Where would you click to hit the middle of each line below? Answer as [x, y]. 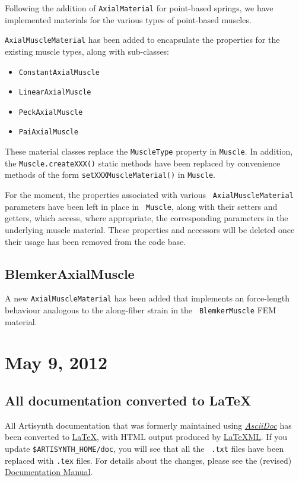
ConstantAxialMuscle [59, 72]
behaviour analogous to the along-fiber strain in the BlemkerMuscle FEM [141, 310]
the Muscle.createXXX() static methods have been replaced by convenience [143, 163]
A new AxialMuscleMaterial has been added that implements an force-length [147, 298]
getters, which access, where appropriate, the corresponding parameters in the [147, 218]
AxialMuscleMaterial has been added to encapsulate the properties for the [142, 40]
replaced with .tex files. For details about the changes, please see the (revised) [148, 460]
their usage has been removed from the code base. [96, 241]
